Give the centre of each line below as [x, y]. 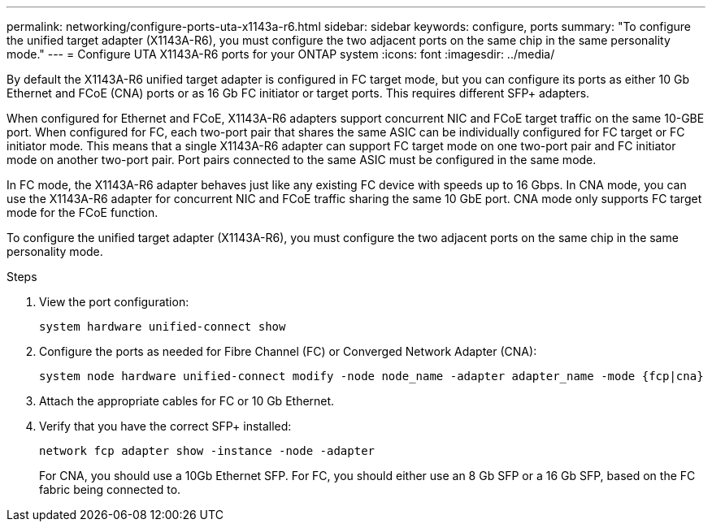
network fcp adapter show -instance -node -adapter [207, 451]
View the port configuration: [114, 302]
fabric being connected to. [110, 489]
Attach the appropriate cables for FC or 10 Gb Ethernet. [187, 401]
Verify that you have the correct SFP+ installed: [165, 426]
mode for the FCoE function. [82, 212]
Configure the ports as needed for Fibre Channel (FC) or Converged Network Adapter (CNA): [288, 351]
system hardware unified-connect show [163, 327]
